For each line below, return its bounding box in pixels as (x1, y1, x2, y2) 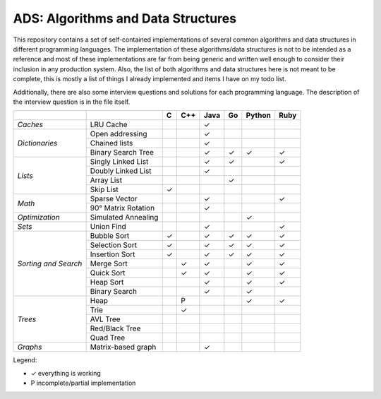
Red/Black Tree (90, 323, 141, 333)
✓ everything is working (30, 369, 102, 377)
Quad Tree (90, 333, 126, 343)
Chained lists (90, 138, 133, 148)
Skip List (90, 184, 119, 194)
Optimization (17, 213, 60, 222)
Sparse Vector (90, 194, 138, 204)
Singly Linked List (90, 157, 149, 167)
